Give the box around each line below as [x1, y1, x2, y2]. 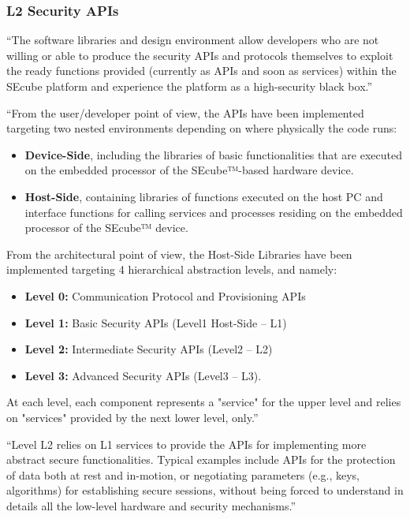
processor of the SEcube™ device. [24, 219, 188, 236]
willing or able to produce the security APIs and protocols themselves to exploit [6, 47, 393, 63]
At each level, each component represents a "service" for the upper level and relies [6, 394, 401, 410]
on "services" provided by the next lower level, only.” [6, 409, 259, 425]
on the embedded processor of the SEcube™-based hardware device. [24, 162, 354, 178]
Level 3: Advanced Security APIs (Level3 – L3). [24, 367, 262, 383]
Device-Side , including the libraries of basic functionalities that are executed [24, 146, 403, 162]
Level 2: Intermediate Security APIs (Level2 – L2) [24, 341, 273, 357]
